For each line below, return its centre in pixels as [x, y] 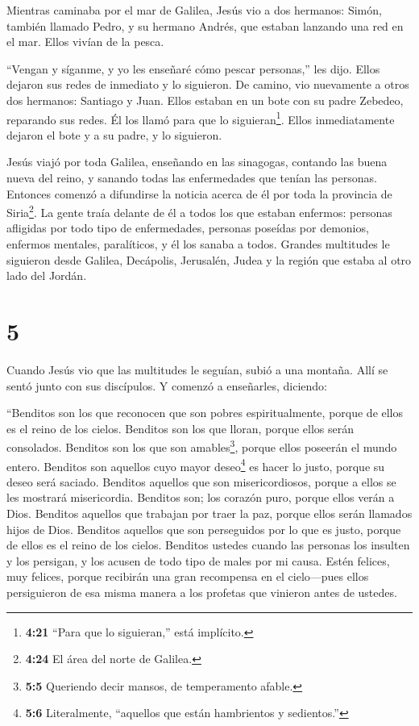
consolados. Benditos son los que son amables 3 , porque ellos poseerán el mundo [202, 446]
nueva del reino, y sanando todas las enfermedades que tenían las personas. [192, 177]
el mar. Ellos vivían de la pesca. [85, 42]
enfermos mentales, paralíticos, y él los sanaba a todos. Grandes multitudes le [198, 244]
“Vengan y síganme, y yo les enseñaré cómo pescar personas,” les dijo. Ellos [193, 68]
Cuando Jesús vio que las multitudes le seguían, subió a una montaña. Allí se [197, 369]
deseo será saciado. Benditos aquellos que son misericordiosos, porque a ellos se [201, 481]
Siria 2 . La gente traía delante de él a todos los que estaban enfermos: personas [199, 211]
